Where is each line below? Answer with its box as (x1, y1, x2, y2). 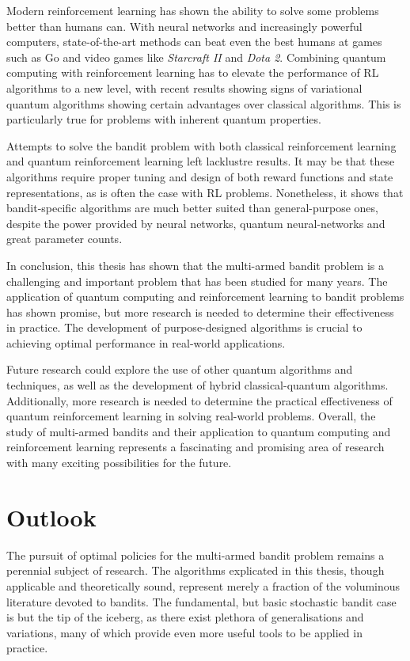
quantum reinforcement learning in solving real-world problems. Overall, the (6, 408, 376, 424)
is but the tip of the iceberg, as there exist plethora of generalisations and (6, 609, 364, 625)
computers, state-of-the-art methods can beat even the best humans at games (6, 33, 382, 50)
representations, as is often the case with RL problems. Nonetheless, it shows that (6, 184, 404, 200)
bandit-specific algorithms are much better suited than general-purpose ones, (6, 199, 378, 216)
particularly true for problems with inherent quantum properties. (6, 111, 321, 127)
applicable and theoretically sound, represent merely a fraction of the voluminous (6, 577, 401, 594)
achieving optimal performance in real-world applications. (6, 334, 286, 351)
